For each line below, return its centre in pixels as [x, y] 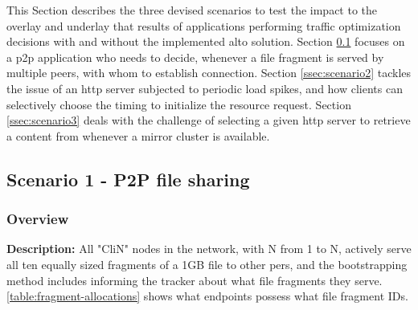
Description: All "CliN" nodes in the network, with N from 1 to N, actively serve [209, 249]
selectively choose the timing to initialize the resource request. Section [179, 104]
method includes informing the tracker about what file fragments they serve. [195, 280]
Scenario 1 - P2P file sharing [128, 179]
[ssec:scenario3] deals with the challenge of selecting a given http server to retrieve [209, 120]
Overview [38, 219]
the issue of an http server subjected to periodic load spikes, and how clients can [205, 88]
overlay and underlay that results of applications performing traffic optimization [204, 25]
